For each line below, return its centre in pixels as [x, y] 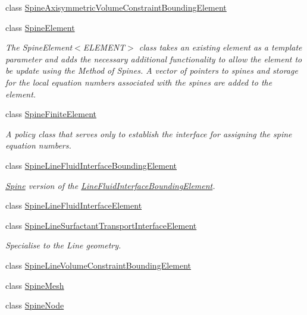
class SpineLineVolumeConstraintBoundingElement [98, 265]
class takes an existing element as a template [220, 47]
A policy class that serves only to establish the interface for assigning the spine [149, 133]
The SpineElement [39, 47]
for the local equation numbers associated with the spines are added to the [139, 82]
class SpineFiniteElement [51, 114]
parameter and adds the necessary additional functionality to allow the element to [154, 59]
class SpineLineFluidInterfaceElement [74, 205]
